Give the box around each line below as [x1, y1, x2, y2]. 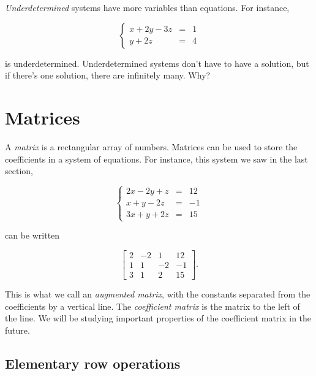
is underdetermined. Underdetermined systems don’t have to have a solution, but [5, 56, 309, 69]
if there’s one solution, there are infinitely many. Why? [5, 69, 211, 82]
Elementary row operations [5, 353, 181, 372]
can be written [5, 229, 60, 242]
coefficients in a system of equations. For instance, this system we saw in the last [5, 152, 308, 165]
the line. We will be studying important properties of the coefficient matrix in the [5, 312, 312, 324]
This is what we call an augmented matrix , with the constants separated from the [5, 287, 310, 300]
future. [5, 323, 30, 336]
